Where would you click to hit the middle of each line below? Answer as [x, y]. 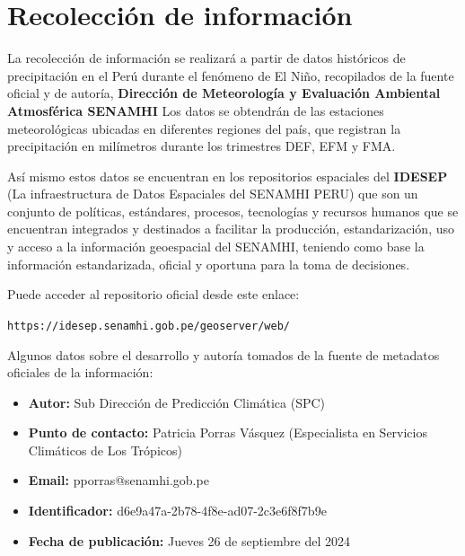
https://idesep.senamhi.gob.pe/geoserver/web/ [149, 326]
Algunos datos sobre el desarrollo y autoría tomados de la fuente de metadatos [224, 354]
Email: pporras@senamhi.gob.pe [118, 480]
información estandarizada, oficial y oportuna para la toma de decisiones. [209, 264]
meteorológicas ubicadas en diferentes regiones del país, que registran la [204, 128]
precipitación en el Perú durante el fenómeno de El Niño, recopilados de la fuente [231, 75]
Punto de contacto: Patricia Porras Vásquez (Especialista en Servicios [228, 432]
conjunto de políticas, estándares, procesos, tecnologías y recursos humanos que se [233, 211]
